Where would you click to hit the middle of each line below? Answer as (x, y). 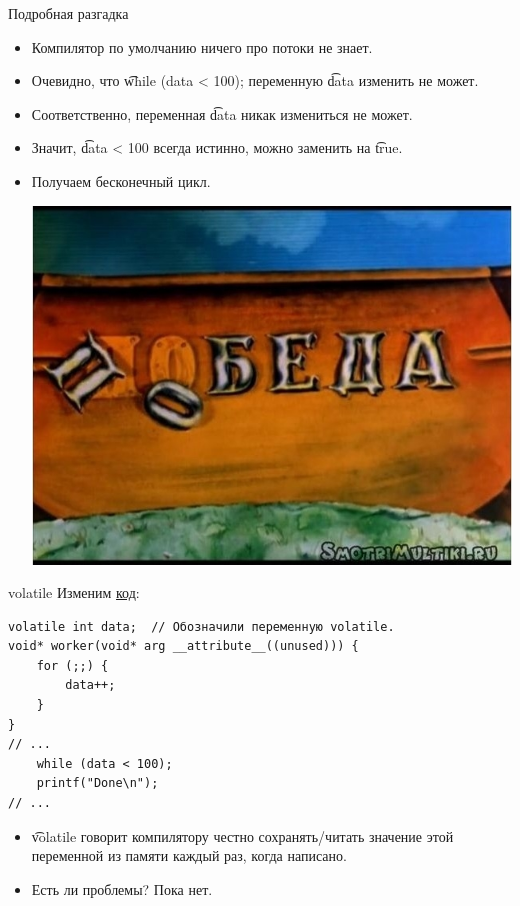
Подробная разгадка (68, 13)
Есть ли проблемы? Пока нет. (122, 888)
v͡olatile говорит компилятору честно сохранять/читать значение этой (242, 835)
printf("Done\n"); (97, 783)
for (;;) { (72, 665)
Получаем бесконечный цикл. (121, 180)
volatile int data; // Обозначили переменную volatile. (201, 626)
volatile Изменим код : (74, 592)
